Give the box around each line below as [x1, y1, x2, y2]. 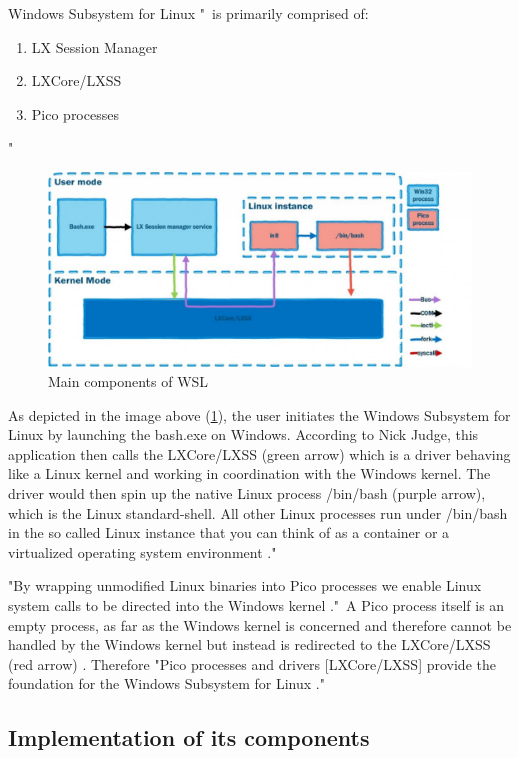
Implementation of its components [8, 722, 370, 753]
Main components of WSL [48, 371, 209, 391]
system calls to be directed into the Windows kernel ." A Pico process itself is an [8, 594, 505, 615]
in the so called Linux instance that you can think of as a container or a [8, 522, 450, 543]
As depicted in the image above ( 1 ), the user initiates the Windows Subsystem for [8, 404, 511, 425]
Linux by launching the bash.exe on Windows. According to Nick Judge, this [8, 424, 479, 445]
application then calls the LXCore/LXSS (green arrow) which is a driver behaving [8, 443, 511, 464]
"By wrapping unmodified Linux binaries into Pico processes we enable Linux [8, 575, 482, 596]
